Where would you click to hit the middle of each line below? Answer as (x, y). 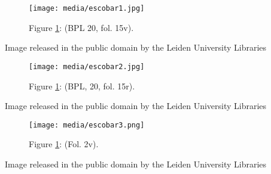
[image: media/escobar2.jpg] (87, 66)
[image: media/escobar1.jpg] (87, 8)
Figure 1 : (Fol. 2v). (64, 144)
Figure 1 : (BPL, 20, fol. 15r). (82, 86)
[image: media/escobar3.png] (87, 125)
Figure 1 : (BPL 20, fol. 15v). (81, 27)
